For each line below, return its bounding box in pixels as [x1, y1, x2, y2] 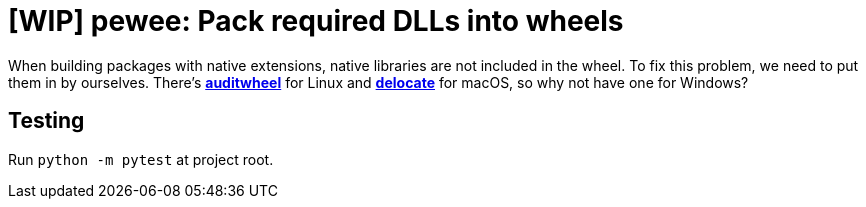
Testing [8, 108, 85, 134]
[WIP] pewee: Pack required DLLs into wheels [8, 4, 624, 38]
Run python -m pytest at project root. [8, 150, 274, 168]
